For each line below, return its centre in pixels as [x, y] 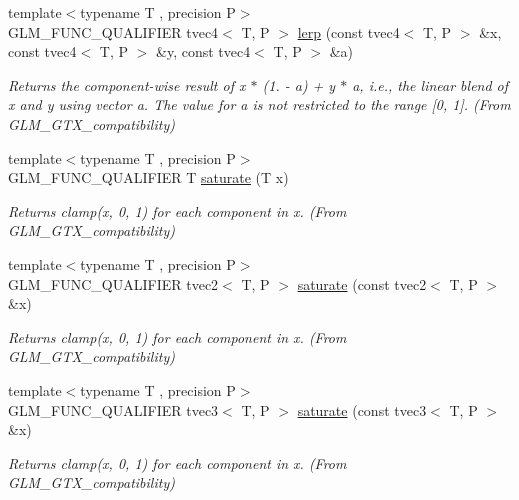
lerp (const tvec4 [348, 31]
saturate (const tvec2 [362, 283]
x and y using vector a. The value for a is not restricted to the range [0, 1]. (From [259, 104]
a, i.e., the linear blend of [430, 84]
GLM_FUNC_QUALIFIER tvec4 [113, 31]
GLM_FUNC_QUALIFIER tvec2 [113, 283]
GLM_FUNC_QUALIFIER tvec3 [113, 409]
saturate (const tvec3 [362, 409]
